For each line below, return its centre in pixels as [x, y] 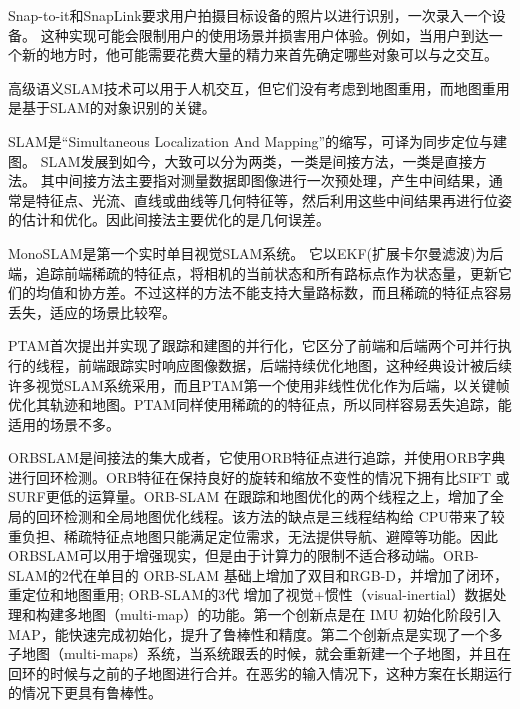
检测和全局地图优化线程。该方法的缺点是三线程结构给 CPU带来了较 [284, 516]
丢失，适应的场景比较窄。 [92, 311]
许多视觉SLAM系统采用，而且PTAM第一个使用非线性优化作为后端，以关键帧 [259, 384]
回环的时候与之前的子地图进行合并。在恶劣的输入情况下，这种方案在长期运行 [260, 672]
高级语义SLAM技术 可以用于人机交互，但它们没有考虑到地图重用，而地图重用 [259, 87]
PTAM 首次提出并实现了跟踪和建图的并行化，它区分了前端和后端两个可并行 [253, 345]
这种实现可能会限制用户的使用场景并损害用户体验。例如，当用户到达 [264, 34]
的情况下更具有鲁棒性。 [85, 692]
